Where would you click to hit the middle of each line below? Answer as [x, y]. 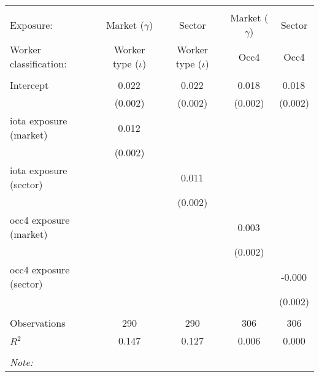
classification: [38, 63]
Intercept [29, 85]
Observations [38, 323]
